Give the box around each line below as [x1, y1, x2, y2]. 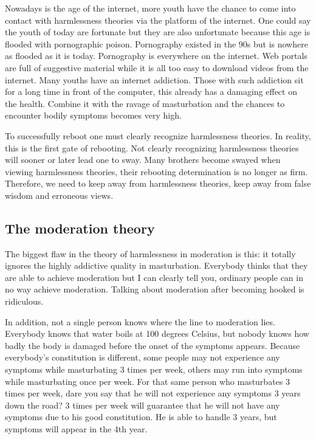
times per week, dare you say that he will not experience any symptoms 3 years [5, 387, 301, 399]
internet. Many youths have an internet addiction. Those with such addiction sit [5, 73, 304, 86]
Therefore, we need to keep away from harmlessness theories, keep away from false [5, 177, 311, 190]
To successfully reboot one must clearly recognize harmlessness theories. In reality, [5, 129, 311, 142]
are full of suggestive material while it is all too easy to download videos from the [5, 61, 309, 74]
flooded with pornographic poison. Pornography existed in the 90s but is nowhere [5, 37, 308, 50]
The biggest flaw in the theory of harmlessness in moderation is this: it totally [5, 247, 296, 260]
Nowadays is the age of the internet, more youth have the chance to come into [5, 2, 296, 14]
